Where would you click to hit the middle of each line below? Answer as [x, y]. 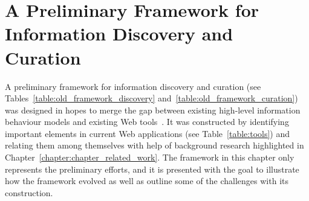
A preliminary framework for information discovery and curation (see [133, 86]
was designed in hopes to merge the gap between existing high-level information [153, 110]
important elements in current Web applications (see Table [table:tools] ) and [148, 133]
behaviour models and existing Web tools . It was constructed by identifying [147, 122]
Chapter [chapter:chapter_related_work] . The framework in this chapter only [150, 157]
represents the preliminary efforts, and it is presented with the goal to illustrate [152, 169]
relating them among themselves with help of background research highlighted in [154, 145]
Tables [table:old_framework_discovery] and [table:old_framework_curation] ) [151, 98]
